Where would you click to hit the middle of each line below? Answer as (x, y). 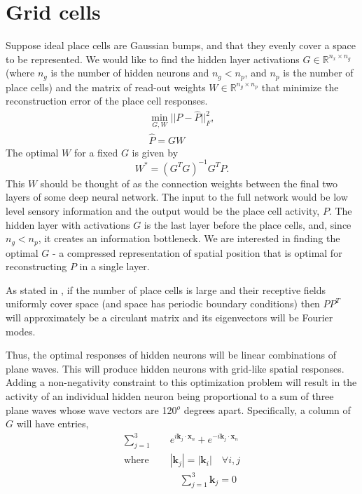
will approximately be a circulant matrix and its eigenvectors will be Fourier (169, 317)
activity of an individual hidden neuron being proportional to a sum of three (170, 395)
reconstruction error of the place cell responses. (107, 101)
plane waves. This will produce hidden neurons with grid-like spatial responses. (175, 368)
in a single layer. (114, 266)
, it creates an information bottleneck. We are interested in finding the (189, 238)
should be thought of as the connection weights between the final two (189, 183)
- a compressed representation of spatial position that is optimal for (197, 252)
